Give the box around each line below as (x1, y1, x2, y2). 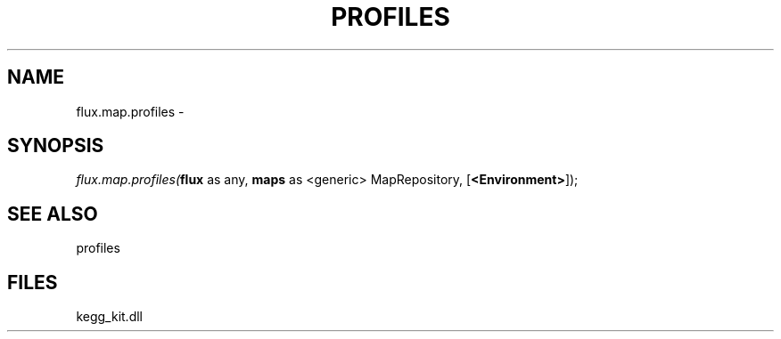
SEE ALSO (7, 202, 98, 225)
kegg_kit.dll (76, 309, 143, 325)
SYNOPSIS (7, 134, 104, 157)
